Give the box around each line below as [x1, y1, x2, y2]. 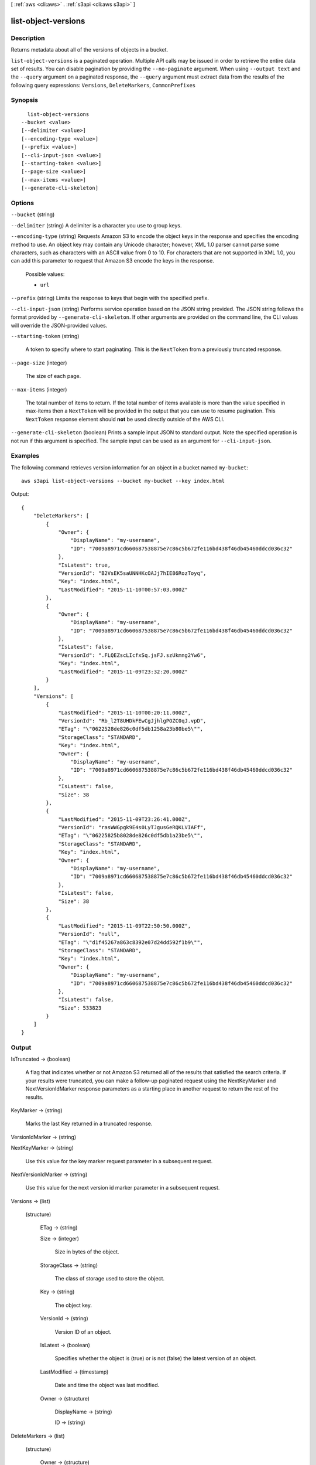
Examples [11, 452, 40, 460]
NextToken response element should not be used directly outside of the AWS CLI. [25, 415, 225, 423]
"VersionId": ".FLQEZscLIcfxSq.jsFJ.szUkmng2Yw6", [58, 652, 207, 659]
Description [11, 34, 45, 42]
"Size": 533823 [58, 1004, 102, 1011]
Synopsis [11, 96, 38, 104]
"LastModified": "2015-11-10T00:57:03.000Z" [58, 586, 188, 593]
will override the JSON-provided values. [11, 322, 108, 329]
